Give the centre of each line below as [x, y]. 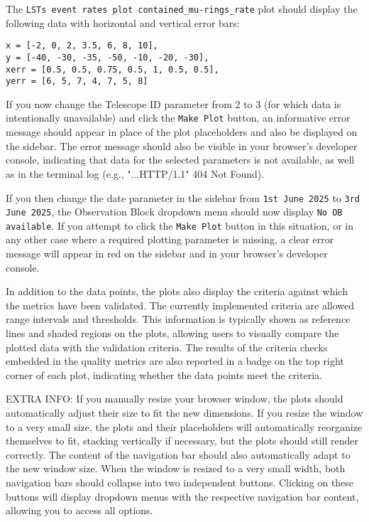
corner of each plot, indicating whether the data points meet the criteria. [164, 374]
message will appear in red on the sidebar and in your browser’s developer [167, 254]
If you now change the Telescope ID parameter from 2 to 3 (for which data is [174, 103]
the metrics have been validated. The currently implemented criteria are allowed [180, 305]
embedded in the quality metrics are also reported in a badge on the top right [175, 361]
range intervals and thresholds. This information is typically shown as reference [178, 319]
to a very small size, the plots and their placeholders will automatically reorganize [184, 426]
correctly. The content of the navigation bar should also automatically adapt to [178, 454]
